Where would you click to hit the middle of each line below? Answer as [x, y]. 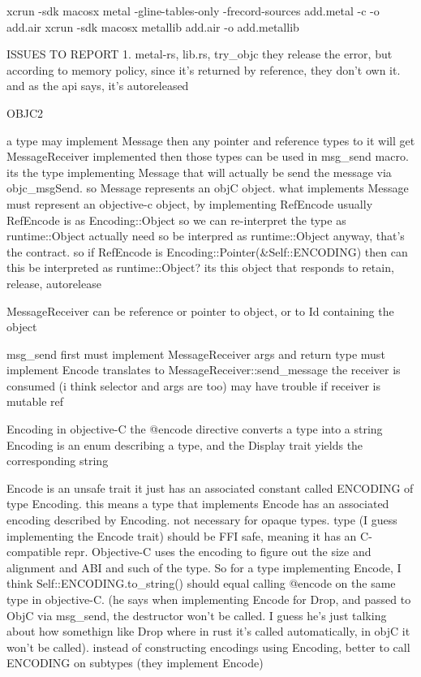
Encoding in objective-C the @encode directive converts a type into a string [195, 429]
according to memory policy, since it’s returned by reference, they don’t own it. [204, 69]
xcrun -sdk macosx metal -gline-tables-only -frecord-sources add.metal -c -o [193, 11]
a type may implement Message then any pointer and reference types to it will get [211, 140]
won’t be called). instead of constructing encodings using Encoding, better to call [208, 647]
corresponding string [58, 461]
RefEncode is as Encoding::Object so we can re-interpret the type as [176, 220]
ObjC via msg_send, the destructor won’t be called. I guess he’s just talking [197, 615]
